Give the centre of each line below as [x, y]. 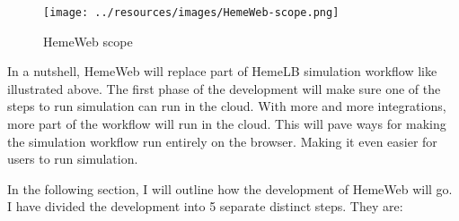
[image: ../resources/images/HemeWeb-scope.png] [191, 13]
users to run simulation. [73, 159]
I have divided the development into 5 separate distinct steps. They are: [205, 206]
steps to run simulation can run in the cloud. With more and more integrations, [227, 106]
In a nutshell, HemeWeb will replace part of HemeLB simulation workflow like [222, 71]
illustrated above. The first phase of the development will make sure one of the [224, 88]
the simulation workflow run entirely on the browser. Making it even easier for [222, 141]
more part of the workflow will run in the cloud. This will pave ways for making [227, 124]
